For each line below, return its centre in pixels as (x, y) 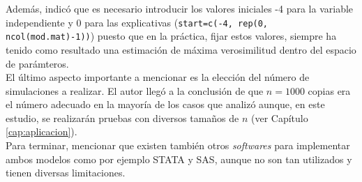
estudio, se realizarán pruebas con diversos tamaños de (122, 117)
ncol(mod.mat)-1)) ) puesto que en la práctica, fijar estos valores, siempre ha (171, 36)
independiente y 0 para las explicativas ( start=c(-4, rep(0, (137, 22)
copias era (329, 90)
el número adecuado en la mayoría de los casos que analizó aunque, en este (165, 104)
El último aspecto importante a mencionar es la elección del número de (158, 77)
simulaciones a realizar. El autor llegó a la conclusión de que (135, 90)
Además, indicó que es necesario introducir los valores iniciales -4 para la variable (180, 8)
